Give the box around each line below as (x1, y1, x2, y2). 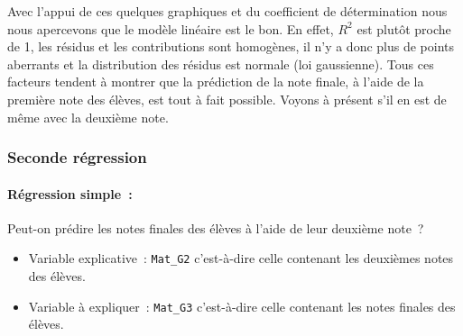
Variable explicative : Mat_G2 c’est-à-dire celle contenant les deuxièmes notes (28, 249, 454, 268)
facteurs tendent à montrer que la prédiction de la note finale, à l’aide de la (7, 72, 424, 91)
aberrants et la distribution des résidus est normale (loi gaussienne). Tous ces (7, 54, 434, 73)
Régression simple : (7, 184, 133, 203)
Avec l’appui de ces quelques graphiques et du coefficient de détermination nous (7, 2, 448, 20)
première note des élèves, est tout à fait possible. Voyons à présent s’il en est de (7, 89, 447, 108)
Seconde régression (7, 146, 147, 168)
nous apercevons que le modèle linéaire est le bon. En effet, (7, 19, 334, 38)
